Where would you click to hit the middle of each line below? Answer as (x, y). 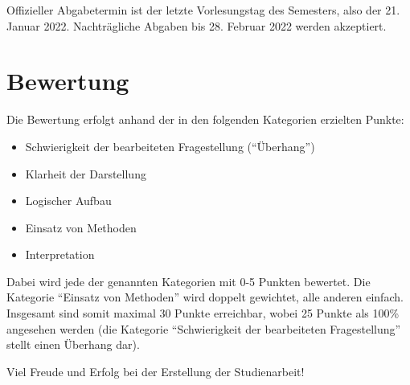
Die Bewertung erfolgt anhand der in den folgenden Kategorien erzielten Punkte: (205, 119)
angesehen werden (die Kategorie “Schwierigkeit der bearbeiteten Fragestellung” (204, 328)
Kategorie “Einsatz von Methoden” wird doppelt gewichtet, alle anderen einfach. (205, 297)
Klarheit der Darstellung (86, 173)
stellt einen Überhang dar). (73, 344)
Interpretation (60, 254)
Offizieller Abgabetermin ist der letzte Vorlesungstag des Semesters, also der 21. (203, 10)
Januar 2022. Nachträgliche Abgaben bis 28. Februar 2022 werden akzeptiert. (197, 25)
